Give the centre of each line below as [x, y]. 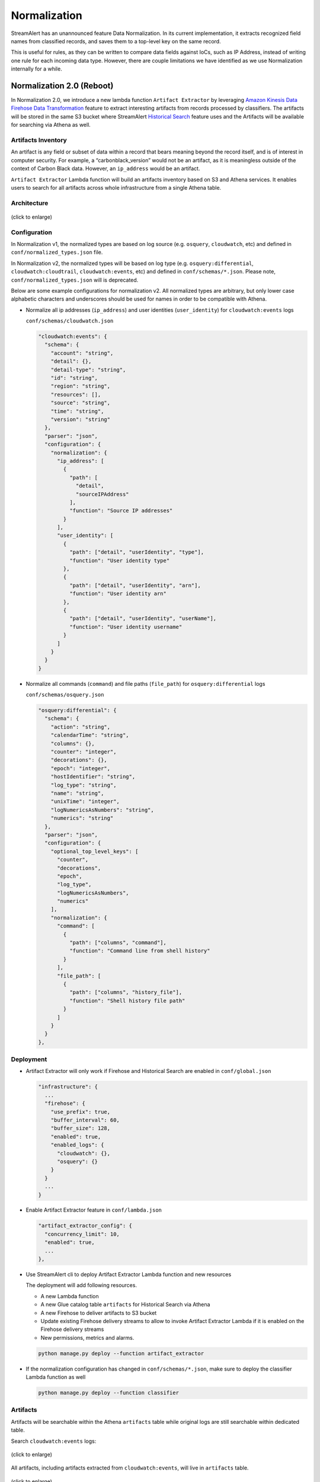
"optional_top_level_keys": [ [95, 851]
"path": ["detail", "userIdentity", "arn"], [135, 585]
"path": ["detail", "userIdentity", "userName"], [143, 619]
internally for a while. [36, 69]
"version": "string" [81, 419]
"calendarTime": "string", [90, 735]
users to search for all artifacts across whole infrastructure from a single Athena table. [116, 187]
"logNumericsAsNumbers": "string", [102, 810]
